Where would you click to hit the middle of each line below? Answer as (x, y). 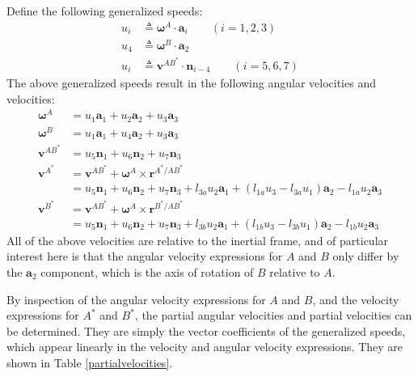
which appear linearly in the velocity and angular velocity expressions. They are (205, 347)
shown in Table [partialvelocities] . (90, 362)
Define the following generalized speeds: (105, 11)
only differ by (366, 256)
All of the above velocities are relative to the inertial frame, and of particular (198, 240)
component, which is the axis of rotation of (147, 271)
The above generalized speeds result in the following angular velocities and (191, 82)
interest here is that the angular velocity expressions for (145, 256)
